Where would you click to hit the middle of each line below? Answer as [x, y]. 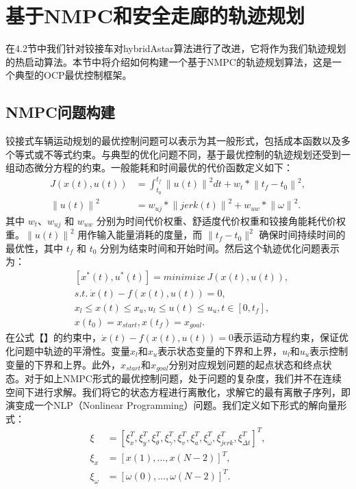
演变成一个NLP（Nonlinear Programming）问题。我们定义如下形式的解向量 [171, 405]
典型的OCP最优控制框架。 [73, 75]
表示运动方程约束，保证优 [291, 337]
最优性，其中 [34, 248]
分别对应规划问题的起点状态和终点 [245, 364]
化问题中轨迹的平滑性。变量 [68, 351]
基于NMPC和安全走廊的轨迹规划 [155, 15]
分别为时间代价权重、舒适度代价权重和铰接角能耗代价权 [221, 220]
